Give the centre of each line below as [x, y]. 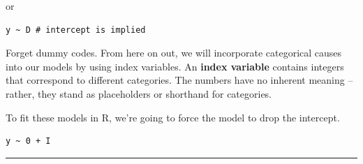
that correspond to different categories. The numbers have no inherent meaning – [179, 80]
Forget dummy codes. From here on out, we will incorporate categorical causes [174, 53]
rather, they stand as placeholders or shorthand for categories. [139, 93]
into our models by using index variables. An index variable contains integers [175, 66]
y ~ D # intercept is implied [76, 30]
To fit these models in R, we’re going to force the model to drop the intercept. [173, 117]
